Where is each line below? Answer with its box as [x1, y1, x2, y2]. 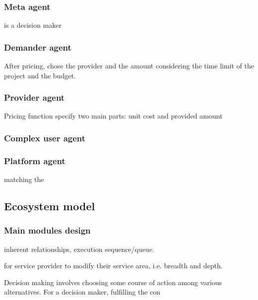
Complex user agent [4, 131, 86, 144]
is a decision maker [4, 20, 62, 30]
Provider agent [4, 91, 65, 104]
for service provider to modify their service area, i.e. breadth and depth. [4, 260, 223, 271]
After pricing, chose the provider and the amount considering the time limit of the [4, 60, 254, 71]
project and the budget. [4, 70, 76, 80]
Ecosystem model [4, 198, 95, 214]
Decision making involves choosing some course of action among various [4, 277, 222, 287]
